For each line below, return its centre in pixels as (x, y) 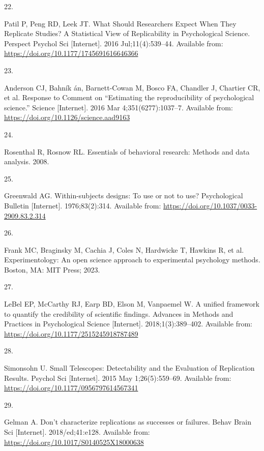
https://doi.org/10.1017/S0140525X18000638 (74, 442)
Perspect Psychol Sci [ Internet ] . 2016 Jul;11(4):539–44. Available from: (114, 43)
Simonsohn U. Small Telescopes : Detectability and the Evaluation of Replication (129, 368)
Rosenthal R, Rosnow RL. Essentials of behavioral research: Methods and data (127, 151)
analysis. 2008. (27, 161)
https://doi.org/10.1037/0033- (210, 205)
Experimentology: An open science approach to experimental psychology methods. (132, 260)
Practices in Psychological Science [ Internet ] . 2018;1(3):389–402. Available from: (128, 324)
